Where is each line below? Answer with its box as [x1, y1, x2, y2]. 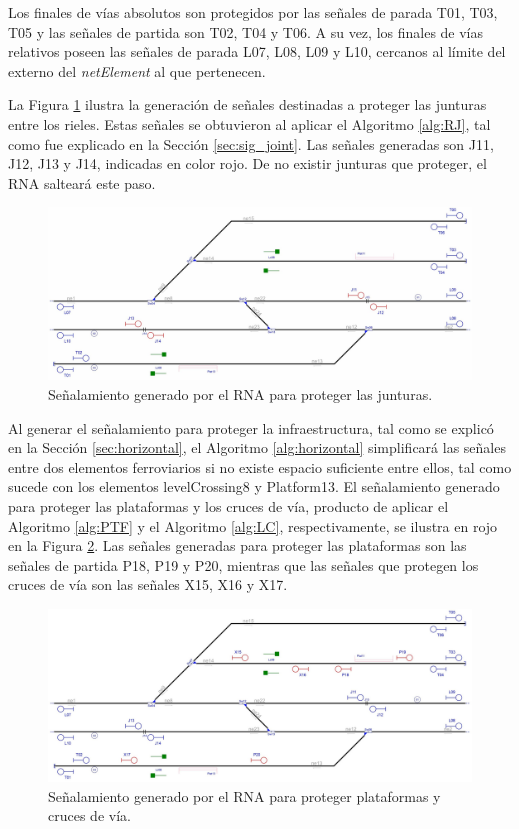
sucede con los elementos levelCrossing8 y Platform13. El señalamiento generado [8, 476, 500, 497]
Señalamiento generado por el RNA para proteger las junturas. [48, 384, 433, 405]
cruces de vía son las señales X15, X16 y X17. [8, 574, 288, 595]
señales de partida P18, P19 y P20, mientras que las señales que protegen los [8, 554, 479, 575]
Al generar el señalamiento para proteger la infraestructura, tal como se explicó [8, 417, 494, 438]
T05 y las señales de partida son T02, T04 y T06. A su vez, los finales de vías [8, 21, 484, 42]
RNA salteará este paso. [8, 172, 156, 193]
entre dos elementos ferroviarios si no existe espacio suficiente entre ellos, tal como [8, 456, 512, 477]
